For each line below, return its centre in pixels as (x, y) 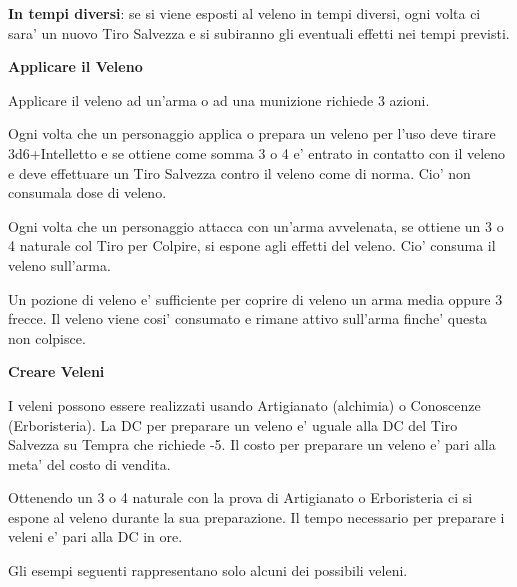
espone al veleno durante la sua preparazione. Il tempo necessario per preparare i (256, 516)
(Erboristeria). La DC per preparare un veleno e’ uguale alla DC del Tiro (233, 424)
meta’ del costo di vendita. (89, 463)
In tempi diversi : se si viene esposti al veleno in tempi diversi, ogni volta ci (244, 13)
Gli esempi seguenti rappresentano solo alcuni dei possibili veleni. (208, 570)
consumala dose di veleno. (87, 192)
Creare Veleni (56, 371)
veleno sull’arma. (59, 264)
